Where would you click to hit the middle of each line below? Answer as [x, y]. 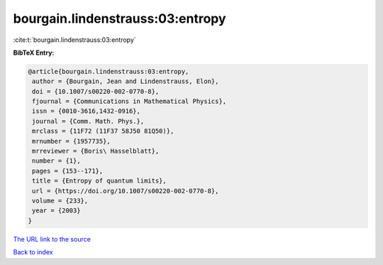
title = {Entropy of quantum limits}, [99, 181]
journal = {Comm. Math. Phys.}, [88, 121]
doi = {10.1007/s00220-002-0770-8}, [96, 91]
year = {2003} [56, 211]
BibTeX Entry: [34, 53]
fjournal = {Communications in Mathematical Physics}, [129, 102]
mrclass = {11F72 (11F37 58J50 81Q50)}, [103, 131]
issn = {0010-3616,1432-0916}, [87, 111]
